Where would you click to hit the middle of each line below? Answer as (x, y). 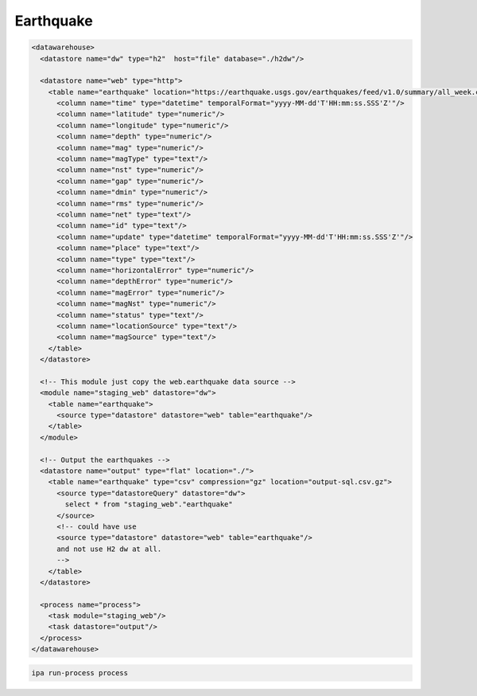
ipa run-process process (80, 673)
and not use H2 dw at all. (109, 549)
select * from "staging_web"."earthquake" (149, 504)
